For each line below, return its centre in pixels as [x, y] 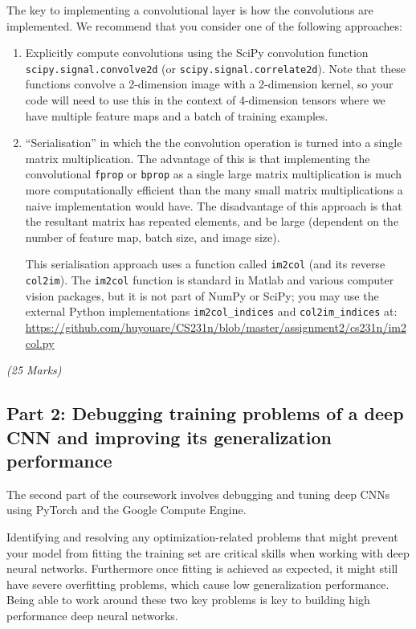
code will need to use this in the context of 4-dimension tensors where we [205, 100]
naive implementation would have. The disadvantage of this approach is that [214, 205]
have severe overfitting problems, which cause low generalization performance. [198, 584]
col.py [40, 343]
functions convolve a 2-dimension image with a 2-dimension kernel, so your [209, 84]
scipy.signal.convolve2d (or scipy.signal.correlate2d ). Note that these [215, 68]
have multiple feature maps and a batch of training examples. [177, 115]
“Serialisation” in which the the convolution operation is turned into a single [214, 143]
